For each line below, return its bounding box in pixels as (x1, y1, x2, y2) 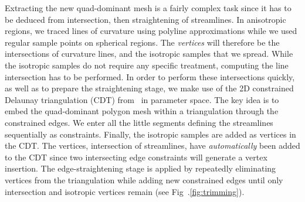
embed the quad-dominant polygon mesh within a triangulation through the (5, 105, 279, 117)
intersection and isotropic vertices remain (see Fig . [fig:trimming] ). (5, 185, 245, 197)
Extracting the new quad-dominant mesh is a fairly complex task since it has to (5, 2, 292, 13)
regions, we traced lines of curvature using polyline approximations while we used (5, 25, 297, 37)
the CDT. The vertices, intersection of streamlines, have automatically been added (5, 139, 300, 152)
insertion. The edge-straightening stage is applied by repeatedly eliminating (5, 162, 276, 174)
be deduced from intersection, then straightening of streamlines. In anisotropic (5, 13, 286, 25)
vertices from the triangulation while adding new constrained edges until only (5, 173, 283, 186)
